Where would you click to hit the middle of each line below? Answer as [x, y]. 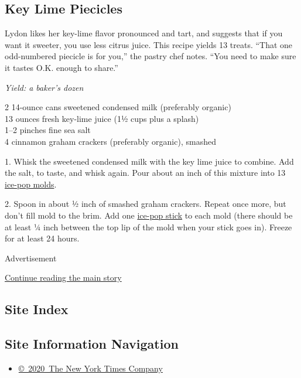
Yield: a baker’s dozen [44, 87]
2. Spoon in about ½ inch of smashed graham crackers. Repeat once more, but [146, 204]
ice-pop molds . [31, 184]
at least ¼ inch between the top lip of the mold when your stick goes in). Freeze [148, 227]
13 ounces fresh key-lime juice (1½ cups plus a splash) [102, 118]
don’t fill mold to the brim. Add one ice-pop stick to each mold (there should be [149, 215]
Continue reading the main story [63, 277]
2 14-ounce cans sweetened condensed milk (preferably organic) [118, 107]
